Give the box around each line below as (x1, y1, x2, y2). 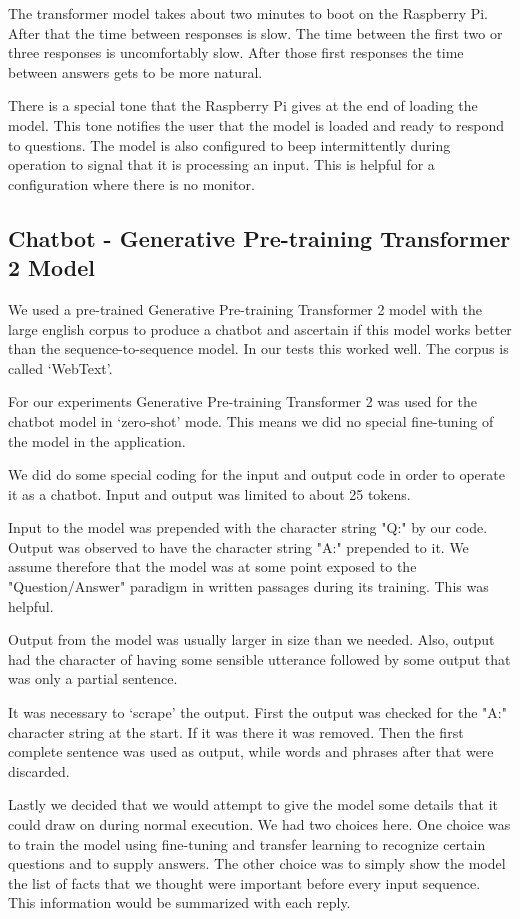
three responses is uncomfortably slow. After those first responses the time (8, 42, 464, 63)
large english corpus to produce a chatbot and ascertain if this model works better (8, 318, 512, 339)
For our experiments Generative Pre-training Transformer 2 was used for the (8, 391, 478, 412)
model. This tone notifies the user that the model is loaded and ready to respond (8, 114, 504, 135)
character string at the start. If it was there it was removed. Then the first (8, 721, 464, 742)
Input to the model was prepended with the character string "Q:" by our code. (8, 517, 488, 538)
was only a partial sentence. (8, 668, 178, 689)
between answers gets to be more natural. (8, 61, 263, 82)
